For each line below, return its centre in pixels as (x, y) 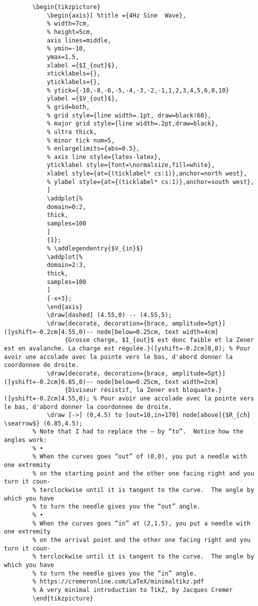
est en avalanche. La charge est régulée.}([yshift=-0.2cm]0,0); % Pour (127, 348)
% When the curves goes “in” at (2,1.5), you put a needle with (141, 523)
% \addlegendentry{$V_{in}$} (95, 249)
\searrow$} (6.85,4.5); (43, 423)
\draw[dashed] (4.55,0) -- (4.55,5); (109, 315)
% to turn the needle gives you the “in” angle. (115, 573)
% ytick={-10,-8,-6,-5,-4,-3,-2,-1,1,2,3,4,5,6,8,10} (138, 90)
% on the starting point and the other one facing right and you (143, 473)
